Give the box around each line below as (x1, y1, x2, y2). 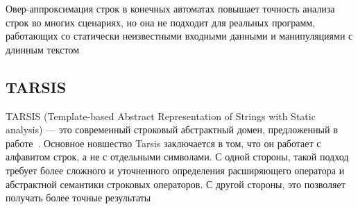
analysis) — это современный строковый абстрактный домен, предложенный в (6, 122, 338, 137)
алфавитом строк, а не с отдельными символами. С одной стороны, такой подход (6, 149, 349, 164)
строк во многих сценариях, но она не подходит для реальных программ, (6, 15, 315, 29)
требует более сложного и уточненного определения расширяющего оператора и (6, 162, 345, 177)
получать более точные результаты (6, 190, 151, 205)
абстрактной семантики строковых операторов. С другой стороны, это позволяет (6, 176, 346, 191)
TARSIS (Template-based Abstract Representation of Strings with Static (6, 108, 316, 123)
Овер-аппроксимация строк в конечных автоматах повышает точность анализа (6, 1, 335, 15)
